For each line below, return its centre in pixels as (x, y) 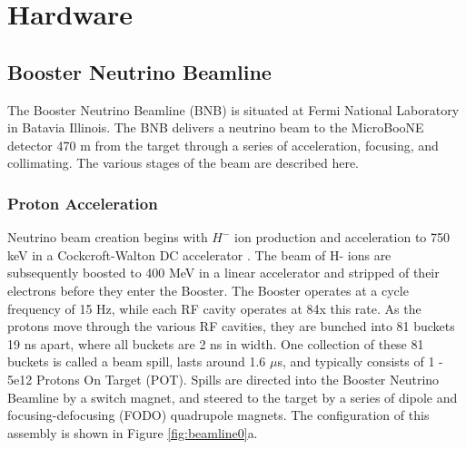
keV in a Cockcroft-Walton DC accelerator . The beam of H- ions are (199, 254)
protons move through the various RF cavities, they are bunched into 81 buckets (231, 326)
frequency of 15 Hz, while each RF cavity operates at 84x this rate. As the (214, 308)
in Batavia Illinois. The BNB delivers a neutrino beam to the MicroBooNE (216, 127)
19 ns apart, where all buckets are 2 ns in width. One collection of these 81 (216, 343)
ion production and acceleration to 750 (342, 237)
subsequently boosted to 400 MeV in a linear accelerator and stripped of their (223, 273)
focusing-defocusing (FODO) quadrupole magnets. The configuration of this (218, 415)
